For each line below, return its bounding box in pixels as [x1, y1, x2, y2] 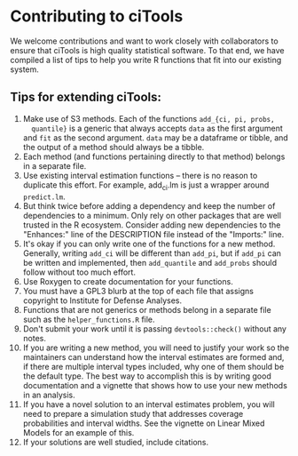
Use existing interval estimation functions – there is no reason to [22, 170, 258, 180]
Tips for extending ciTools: [10, 90, 162, 105]
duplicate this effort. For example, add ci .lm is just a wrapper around [22, 180, 270, 192]
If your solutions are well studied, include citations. [22, 436, 209, 447]
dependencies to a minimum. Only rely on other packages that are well [22, 210, 282, 220]
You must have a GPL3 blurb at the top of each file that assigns [22, 285, 254, 296]
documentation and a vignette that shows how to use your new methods [22, 380, 287, 390]
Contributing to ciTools [10, 6, 184, 27]
